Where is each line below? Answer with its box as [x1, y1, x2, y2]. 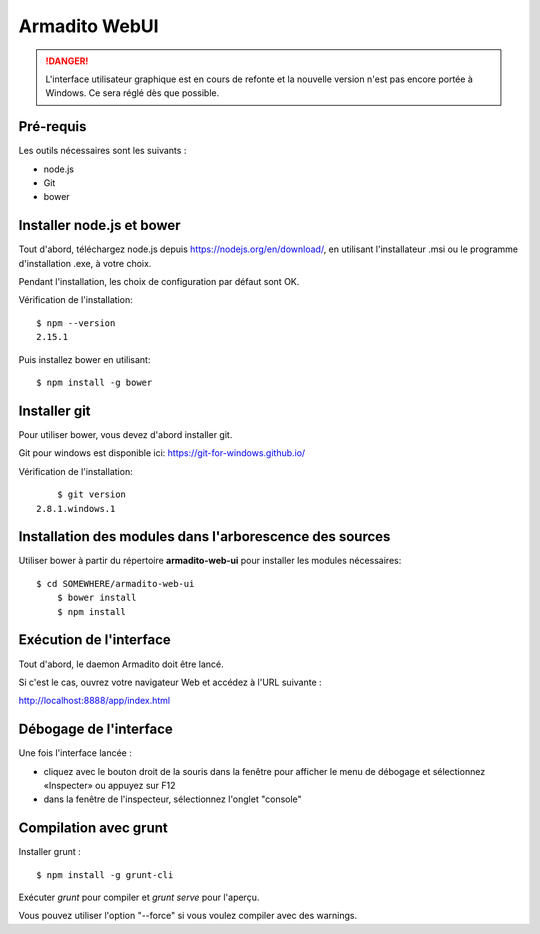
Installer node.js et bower [18, 217, 181, 234]
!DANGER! [45, 55, 89, 67]
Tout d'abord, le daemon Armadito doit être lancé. [18, 658, 224, 670]
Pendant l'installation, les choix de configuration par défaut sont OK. [18, 276, 300, 288]
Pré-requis [18, 118, 87, 135]
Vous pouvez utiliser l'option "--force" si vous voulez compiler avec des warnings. [18, 910, 358, 922]
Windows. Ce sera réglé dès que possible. [45, 87, 220, 99]
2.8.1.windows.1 [36, 503, 116, 514]
